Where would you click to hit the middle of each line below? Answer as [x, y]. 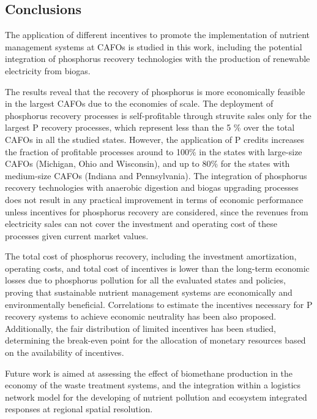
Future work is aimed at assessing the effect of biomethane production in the [149, 373]
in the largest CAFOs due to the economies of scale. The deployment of [139, 103]
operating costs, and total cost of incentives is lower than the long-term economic [157, 268]
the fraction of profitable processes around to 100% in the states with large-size [154, 151]
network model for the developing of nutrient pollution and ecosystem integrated [156, 397]
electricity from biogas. [48, 70]
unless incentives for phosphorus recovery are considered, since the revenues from [157, 211]
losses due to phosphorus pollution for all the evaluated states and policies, [145, 280]
